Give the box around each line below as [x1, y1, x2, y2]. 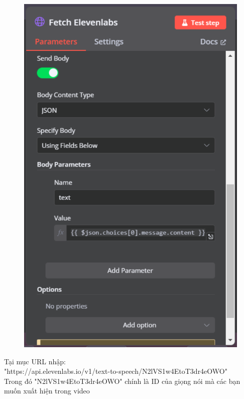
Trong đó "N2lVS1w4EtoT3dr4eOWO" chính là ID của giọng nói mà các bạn [4, 375, 240, 386]
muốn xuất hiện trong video [4, 385, 90, 396]
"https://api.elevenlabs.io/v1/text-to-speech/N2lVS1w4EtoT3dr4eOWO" [4, 366, 227, 376]
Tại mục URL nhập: [4, 356, 66, 366]
